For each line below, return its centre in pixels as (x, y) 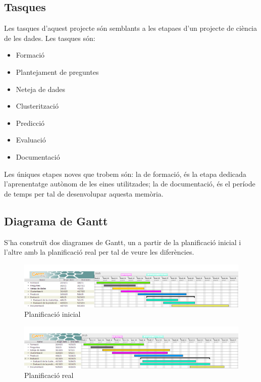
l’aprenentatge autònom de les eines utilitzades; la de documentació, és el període (130, 184)
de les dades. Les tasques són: (50, 38)
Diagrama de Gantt (56, 221)
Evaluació (31, 140)
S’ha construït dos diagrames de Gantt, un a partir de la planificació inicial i (123, 242)
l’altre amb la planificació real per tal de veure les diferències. (99, 252)
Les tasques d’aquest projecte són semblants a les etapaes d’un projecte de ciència (131, 28)
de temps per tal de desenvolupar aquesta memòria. (84, 193)
